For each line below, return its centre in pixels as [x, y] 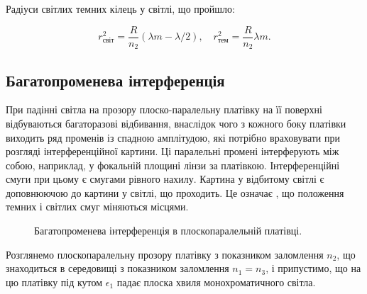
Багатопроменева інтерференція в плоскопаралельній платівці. [168, 231]
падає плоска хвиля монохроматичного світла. [216, 282]
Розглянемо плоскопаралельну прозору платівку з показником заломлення [165, 254]
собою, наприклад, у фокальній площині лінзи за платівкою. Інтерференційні [173, 165]
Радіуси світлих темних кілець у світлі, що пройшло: [120, 9]
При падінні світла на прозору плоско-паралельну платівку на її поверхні [164, 109]
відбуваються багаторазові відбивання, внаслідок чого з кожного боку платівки [176, 123]
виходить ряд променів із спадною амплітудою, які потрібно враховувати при [173, 137]
